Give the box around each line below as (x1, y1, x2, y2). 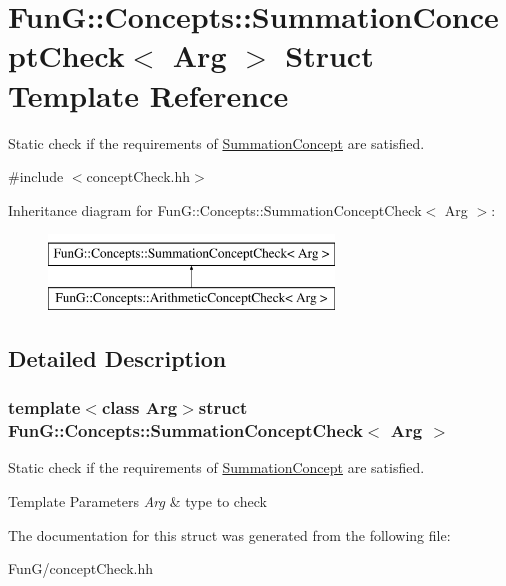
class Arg (101, 395, 178, 420)
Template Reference (8, 74, 289, 115)
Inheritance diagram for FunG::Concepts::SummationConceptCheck (8, 199, 422, 220)
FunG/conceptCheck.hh (8, 558, 153, 579)
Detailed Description (8, 342, 227, 373)
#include (8, 166, 64, 187)
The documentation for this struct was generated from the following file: (8, 524, 451, 545)
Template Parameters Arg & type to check (8, 490, 267, 511)
